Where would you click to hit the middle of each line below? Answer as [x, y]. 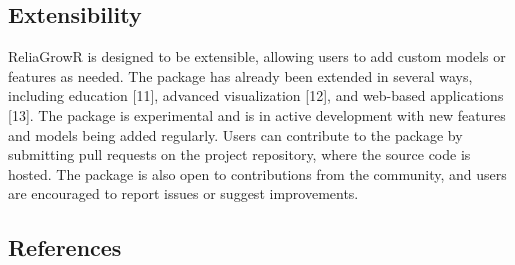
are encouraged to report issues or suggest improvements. [183, 193]
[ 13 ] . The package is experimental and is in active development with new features [257, 114]
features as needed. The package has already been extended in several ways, [240, 75]
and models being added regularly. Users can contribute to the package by [235, 134]
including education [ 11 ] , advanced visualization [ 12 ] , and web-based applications [256, 95]
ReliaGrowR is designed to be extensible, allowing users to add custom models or [257, 56]
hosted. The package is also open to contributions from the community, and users [257, 173]
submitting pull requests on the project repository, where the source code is [239, 154]
